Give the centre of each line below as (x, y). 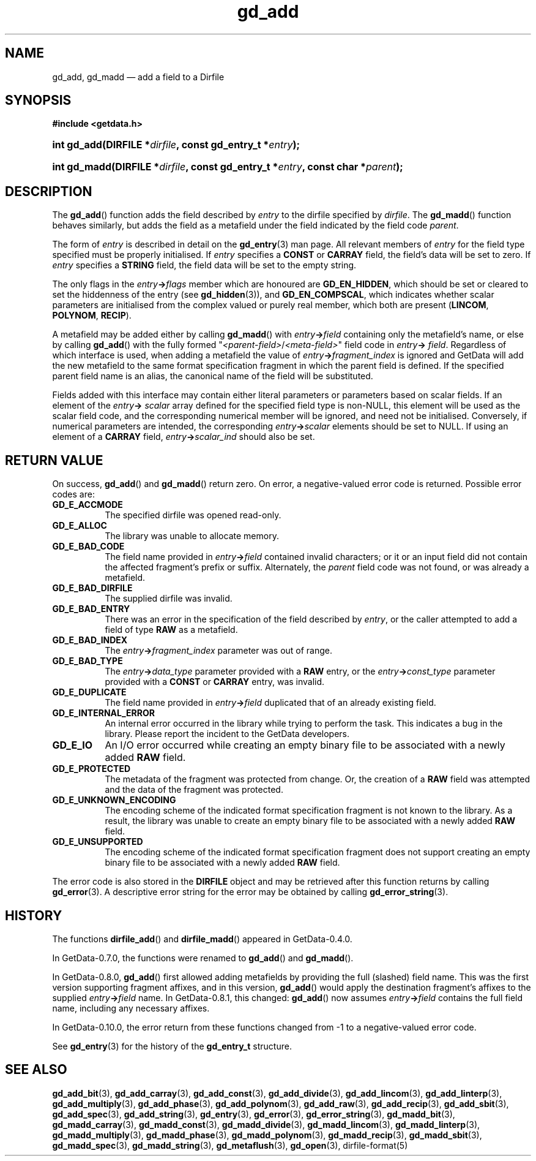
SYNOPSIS (38, 100)
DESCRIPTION (49, 191)
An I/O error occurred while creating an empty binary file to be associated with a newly (305, 745)
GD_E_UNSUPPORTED (98, 842)
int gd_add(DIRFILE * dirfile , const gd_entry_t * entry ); (176, 145)
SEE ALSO (36, 1070)
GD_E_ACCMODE (87, 505)
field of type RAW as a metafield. (171, 630)
